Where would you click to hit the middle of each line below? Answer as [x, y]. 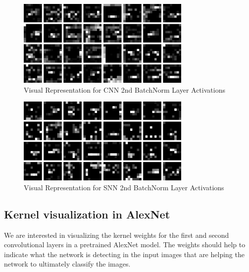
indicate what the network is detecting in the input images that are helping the [124, 254]
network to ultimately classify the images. [67, 264]
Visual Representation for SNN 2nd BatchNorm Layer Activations [124, 187]
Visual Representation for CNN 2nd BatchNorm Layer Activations [124, 89]
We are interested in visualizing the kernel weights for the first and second [117, 235]
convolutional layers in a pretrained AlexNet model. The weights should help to [125, 245]
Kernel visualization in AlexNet [87, 214]
